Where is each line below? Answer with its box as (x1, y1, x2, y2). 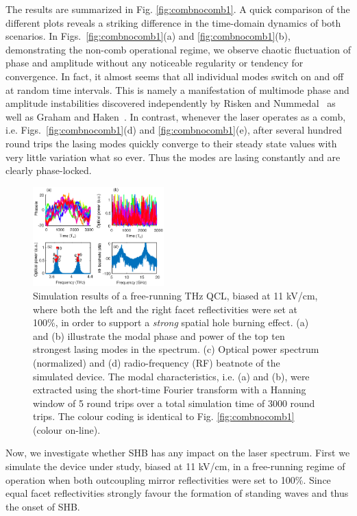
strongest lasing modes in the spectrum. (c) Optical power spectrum (33, 342, 319, 356)
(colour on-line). (33, 422, 101, 437)
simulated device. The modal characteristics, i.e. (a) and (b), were (33, 369, 310, 383)
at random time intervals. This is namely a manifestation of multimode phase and (5, 82, 349, 97)
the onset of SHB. (5, 499, 80, 513)
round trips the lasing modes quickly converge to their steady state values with (5, 136, 337, 150)
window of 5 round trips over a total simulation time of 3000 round (33, 395, 315, 410)
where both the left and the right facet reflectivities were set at (33, 302, 298, 316)
